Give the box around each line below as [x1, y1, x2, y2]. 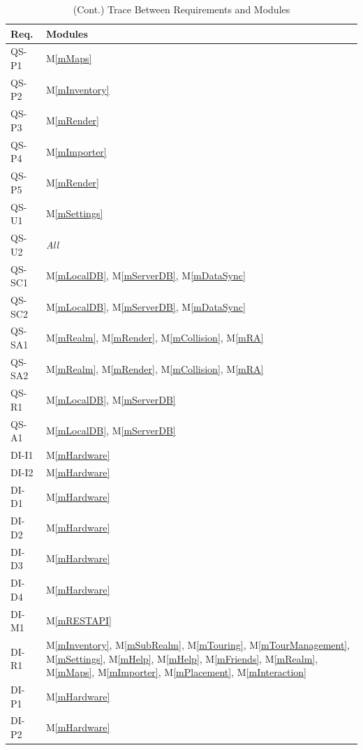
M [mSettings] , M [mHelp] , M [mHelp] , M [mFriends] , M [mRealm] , [45, 651, 318, 666]
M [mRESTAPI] [45, 613, 112, 628]
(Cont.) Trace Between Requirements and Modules [73, 2, 290, 16]
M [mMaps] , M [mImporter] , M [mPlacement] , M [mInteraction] [45, 665, 306, 679]
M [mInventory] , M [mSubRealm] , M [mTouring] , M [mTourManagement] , [45, 638, 350, 652]
